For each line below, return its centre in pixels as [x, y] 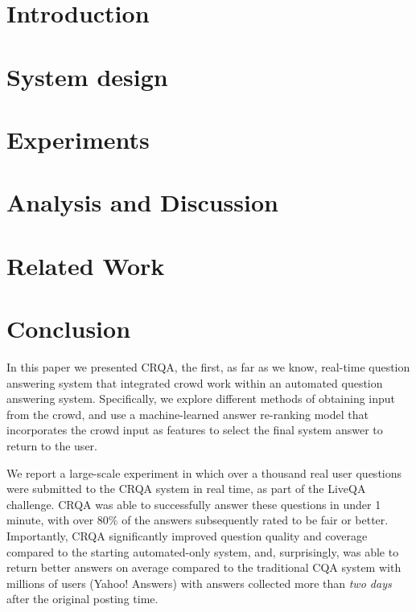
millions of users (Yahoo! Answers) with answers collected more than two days [199, 583]
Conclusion [69, 329]
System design [87, 76]
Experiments [78, 139]
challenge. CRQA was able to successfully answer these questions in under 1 [194, 504]
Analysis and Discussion [142, 202]
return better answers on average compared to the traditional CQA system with [204, 567]
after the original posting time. [82, 599]
